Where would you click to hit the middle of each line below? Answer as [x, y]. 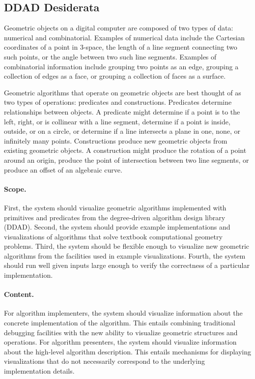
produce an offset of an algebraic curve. [63, 169]
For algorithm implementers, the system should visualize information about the [123, 313]
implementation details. [39, 371]
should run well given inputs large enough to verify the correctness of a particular [127, 265]
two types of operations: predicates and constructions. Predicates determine [118, 102]
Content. [19, 294]
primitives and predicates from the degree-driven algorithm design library [115, 217]
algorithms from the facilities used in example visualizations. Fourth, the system [125, 255]
